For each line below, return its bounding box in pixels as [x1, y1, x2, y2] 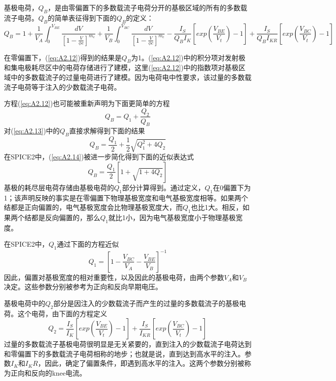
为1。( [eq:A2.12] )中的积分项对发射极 [131, 52, 246, 62]
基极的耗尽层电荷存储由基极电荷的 [4, 182, 114, 192]
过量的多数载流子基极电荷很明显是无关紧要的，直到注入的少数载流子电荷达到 [4, 339, 252, 349]
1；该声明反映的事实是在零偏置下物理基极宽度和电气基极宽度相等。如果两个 [4, 192, 248, 203]
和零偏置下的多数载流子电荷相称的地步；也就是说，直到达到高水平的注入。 [4, 348, 245, 358]
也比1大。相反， [191, 202, 243, 212]
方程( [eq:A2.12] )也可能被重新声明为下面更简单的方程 [4, 98, 170, 108]
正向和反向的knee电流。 [10, 368, 86, 378]
